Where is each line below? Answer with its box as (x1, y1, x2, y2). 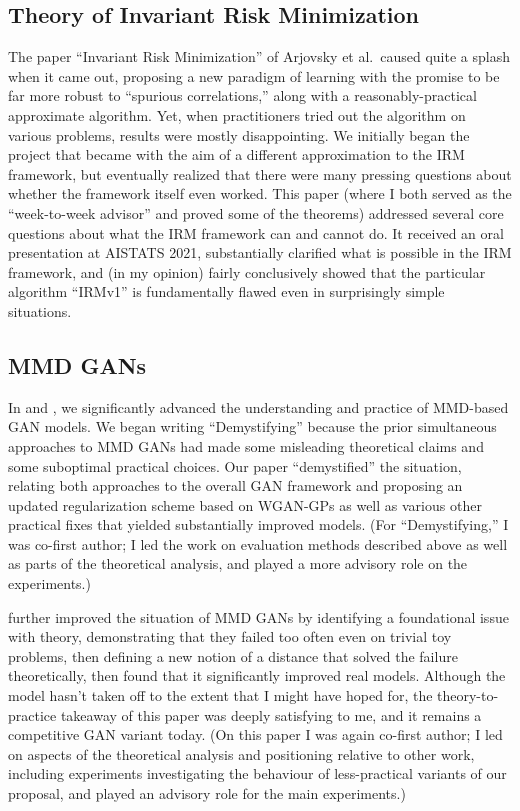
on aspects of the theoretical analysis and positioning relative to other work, (8, 743, 475, 764)
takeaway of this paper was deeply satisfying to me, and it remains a (60, 704, 482, 725)
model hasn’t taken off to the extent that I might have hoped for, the (8, 685, 433, 706)
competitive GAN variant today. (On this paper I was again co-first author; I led (8, 724, 503, 745)
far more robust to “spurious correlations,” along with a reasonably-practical (8, 85, 477, 106)
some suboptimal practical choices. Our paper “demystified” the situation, (8, 455, 462, 476)
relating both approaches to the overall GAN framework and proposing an (8, 475, 463, 496)
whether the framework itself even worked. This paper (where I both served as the (8, 183, 512, 204)
